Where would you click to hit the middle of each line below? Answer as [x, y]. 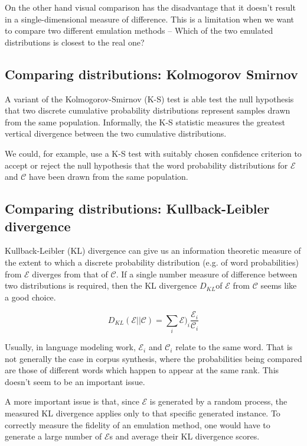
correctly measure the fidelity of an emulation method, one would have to [138, 424]
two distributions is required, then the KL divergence [101, 285]
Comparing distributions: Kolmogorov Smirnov [151, 74]
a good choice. [30, 297]
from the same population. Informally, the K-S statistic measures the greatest [145, 122]
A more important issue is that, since [72, 401]
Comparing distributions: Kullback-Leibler [137, 209]
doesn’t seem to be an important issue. [75, 381]
